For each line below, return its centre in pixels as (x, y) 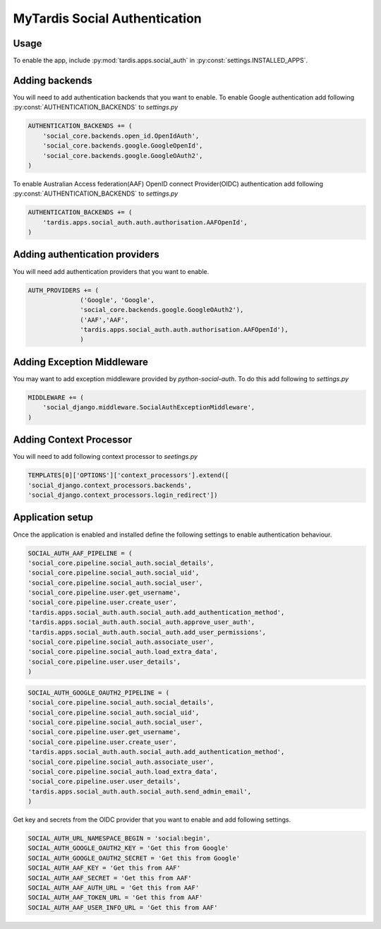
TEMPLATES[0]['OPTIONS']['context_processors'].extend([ (128, 475)
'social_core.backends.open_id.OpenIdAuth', (121, 136)
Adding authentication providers (86, 254)
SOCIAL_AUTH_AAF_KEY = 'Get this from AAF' (104, 868)
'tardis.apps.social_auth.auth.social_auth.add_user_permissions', (147, 632)
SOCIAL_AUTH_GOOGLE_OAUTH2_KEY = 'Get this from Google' (128, 848)
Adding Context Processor (73, 440)
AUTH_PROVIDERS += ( (63, 290)
